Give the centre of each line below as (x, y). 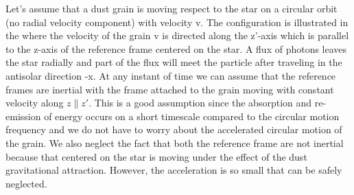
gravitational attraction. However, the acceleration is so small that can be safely (174, 170)
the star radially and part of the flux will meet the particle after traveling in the (174, 62)
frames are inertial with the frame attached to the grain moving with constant (170, 89)
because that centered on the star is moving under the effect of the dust (156, 156)
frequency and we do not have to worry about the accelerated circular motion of (174, 129)
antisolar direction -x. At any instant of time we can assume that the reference (171, 75)
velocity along (35, 103)
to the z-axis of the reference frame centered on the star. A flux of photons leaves (176, 48)
